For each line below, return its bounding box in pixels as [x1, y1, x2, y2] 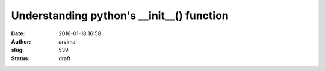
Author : [11, 38, 31, 45]
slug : [11, 47, 24, 54]
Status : [11, 54, 30, 62]
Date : [11, 30, 25, 37]
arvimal [58, 38, 78, 45]
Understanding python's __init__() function [11, 9, 229, 22]
